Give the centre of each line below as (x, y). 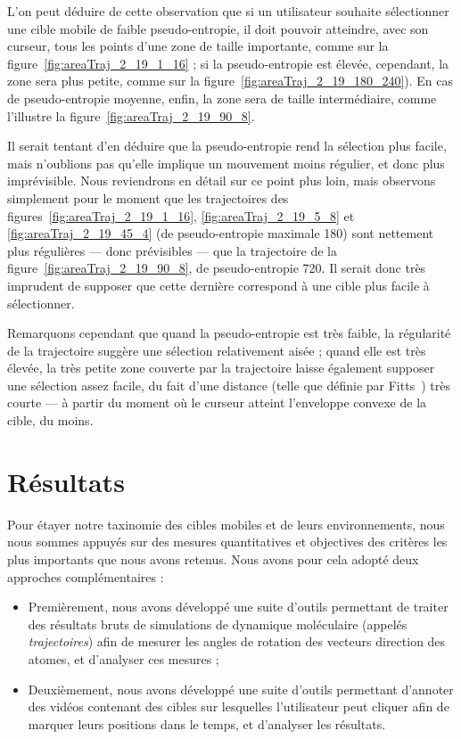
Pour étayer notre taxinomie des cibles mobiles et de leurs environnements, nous (226, 524)
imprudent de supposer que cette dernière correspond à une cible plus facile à (218, 285)
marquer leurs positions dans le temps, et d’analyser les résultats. (207, 723)
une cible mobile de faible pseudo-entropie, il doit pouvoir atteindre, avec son (218, 28)
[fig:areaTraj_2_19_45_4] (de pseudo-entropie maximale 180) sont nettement (221, 233)
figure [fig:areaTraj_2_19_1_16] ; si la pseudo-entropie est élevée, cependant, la (228, 63)
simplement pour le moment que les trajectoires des (148, 197)
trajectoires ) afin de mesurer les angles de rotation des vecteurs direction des (237, 641)
